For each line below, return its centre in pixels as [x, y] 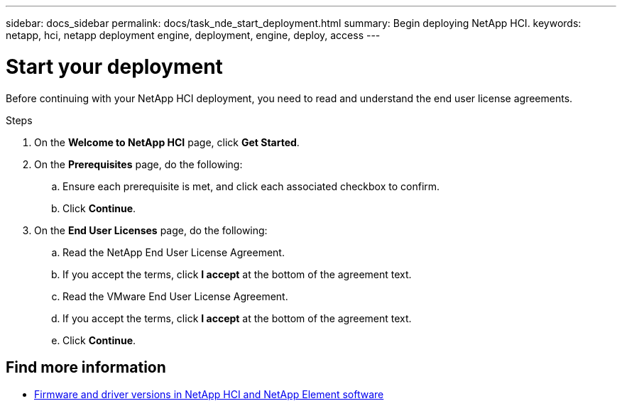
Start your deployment [114, 66]
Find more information [86, 367]
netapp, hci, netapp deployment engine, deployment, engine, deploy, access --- [193, 35]
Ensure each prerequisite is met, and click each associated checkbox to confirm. [251, 186]
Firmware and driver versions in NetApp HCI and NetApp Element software [209, 395]
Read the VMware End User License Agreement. [175, 296]
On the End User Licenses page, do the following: [151, 230]
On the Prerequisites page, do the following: [138, 164]
